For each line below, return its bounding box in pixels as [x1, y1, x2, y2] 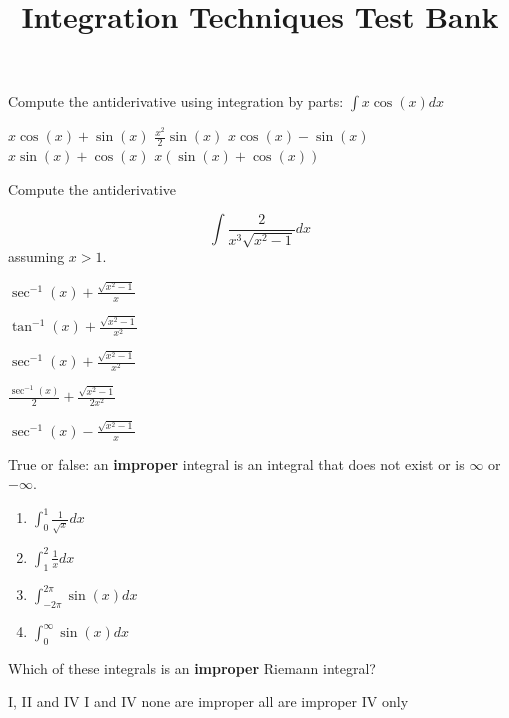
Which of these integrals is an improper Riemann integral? [8, 657, 376, 678]
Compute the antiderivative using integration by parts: [8, 91, 344, 112]
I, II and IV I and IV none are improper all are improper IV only [8, 691, 409, 712]
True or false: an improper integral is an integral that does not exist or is [8, 453, 465, 474]
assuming [8, 246, 65, 267]
